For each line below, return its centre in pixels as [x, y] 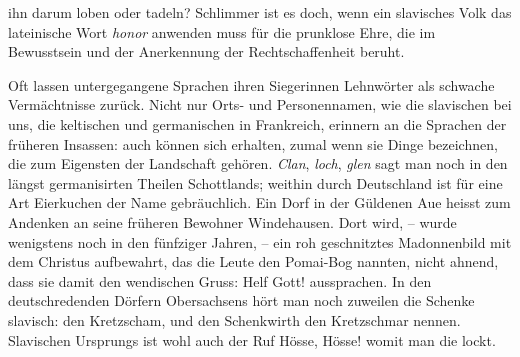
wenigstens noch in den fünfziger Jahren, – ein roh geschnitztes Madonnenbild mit [260, 241]
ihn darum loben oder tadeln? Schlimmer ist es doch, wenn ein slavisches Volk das [260, 12]
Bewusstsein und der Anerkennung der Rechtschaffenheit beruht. [206, 51]
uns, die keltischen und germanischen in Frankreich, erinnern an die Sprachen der [257, 123]
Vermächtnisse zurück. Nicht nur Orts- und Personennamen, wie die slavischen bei [260, 104]
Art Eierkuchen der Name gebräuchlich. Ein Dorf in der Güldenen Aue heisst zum [259, 202]
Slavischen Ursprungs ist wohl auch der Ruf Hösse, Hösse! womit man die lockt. [252, 339]
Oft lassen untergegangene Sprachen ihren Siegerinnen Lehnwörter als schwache [251, 84]
